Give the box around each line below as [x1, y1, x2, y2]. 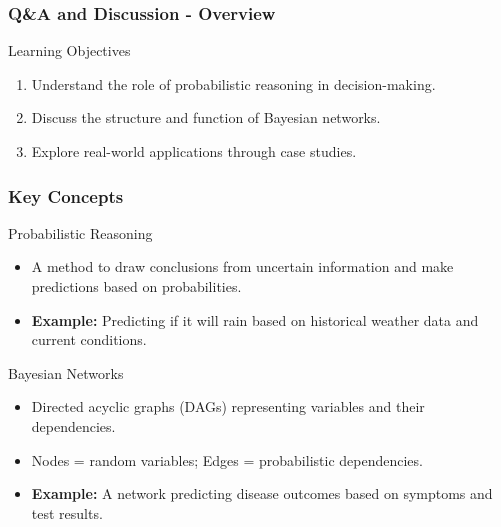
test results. [31, 502, 103, 523]
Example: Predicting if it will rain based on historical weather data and [31, 309, 479, 330]
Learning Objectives [8, 40, 131, 61]
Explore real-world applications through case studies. [31, 141, 357, 161]
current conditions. [31, 329, 147, 350]
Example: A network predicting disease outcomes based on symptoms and [31, 483, 493, 504]
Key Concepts [8, 183, 124, 208]
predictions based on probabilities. [31, 276, 242, 296]
